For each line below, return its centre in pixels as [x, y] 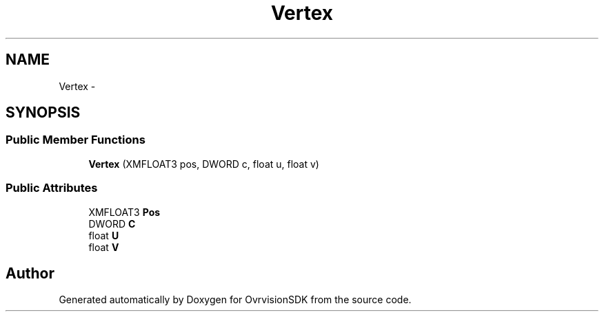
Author [30, 273]
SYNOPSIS [43, 113]
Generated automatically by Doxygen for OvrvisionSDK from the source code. [235, 300]
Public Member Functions [75, 140]
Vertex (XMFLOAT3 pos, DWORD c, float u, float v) [204, 164]
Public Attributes [52, 188]
